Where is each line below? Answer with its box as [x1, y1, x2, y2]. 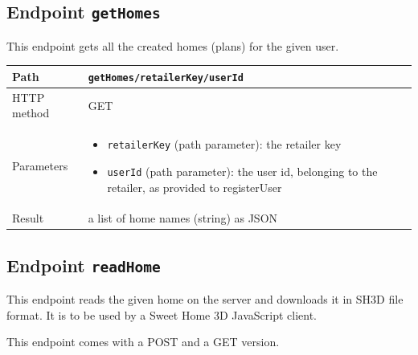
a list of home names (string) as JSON [88, 210, 278, 226]
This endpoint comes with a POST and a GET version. [6, 333, 280, 350]
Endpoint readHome [6, 252, 161, 277]
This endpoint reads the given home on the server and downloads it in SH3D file [6, 291, 404, 308]
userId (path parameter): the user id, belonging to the [107, 162, 378, 179]
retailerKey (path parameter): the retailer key [107, 136, 342, 153]
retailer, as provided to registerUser [107, 178, 282, 195]
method [12, 104, 50, 121]
